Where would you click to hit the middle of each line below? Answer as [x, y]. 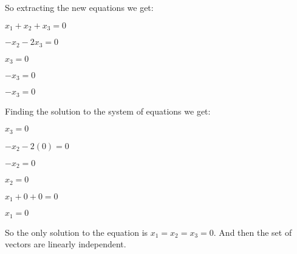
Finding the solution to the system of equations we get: [108, 111]
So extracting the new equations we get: [79, 7]
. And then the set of [253, 232]
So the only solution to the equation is [77, 232]
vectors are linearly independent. [66, 244]
